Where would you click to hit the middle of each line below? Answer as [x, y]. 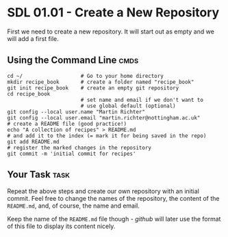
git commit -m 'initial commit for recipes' [72, 154]
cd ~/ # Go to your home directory [86, 76]
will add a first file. [33, 38]
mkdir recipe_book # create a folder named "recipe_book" [101, 82]
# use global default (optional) [128, 106]
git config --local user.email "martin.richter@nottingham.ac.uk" [104, 117]
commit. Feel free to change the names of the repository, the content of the [113, 198]
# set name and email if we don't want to [142, 100]
